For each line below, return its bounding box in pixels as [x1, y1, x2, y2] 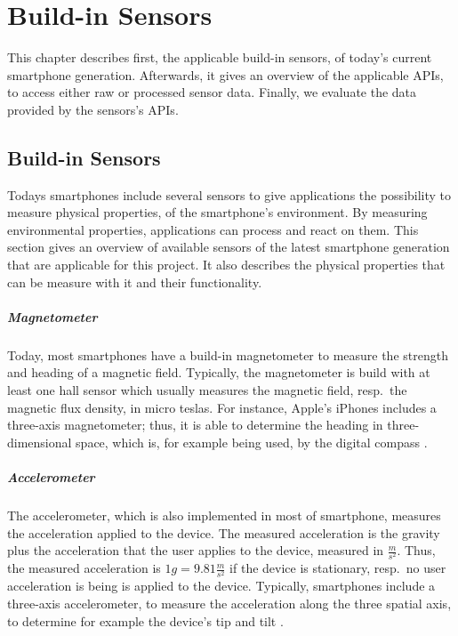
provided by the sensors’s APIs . [7, 100, 179, 118]
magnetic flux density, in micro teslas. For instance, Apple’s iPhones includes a [7, 398, 437, 416]
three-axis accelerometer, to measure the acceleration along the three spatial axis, [7, 594, 452, 613]
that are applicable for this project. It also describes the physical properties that [7, 255, 446, 274]
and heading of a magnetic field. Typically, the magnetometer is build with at [7, 363, 430, 382]
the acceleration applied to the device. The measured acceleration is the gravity [7, 523, 440, 542]
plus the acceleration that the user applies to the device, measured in [7, 541, 384, 560]
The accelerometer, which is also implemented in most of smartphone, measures [7, 505, 441, 524]
